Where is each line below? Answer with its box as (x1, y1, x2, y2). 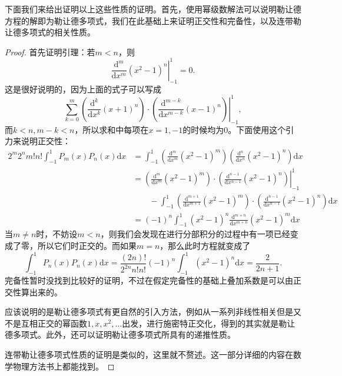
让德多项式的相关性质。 (5, 26, 95, 38)
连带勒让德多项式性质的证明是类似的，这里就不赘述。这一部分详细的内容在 (5, 348, 293, 360)
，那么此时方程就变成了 (160, 239, 251, 252)
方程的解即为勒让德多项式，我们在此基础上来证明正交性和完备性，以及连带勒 (5, 14, 301, 26)
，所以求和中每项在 (74, 123, 149, 135)
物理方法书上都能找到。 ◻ (12, 360, 115, 372)
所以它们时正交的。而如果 (37, 239, 137, 252)
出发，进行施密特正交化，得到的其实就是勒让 (122, 317, 295, 329)
